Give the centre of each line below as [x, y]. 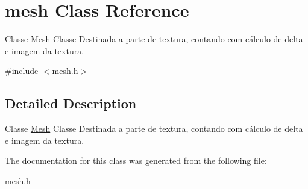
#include [22, 71]
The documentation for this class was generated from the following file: [136, 160]
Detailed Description [71, 103]
